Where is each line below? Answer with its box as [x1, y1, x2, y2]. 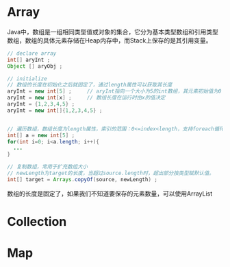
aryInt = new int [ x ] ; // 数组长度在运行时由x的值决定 [7, 94, 166, 102]
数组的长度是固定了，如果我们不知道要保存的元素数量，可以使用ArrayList [7, 189, 213, 198]
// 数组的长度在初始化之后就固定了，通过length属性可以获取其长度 [7, 82, 172, 89]
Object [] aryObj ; [7, 62, 63, 69]
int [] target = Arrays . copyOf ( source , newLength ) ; [7, 176, 157, 183]
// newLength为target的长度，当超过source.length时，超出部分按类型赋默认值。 [7, 170, 214, 177]
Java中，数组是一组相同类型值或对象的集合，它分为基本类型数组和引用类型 [7, 27, 219, 36]
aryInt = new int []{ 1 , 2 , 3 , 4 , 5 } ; [7, 107, 103, 114]
